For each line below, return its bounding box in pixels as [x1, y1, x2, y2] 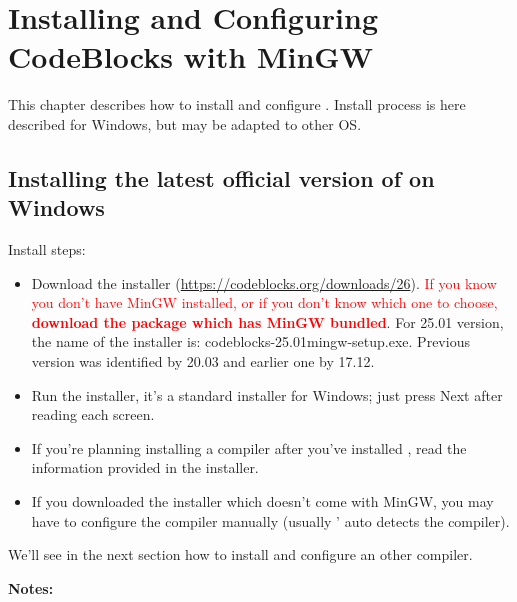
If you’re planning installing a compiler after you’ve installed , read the [31, 437, 467, 458]
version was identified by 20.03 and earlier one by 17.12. [31, 351, 375, 372]
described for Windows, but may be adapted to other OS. [8, 113, 362, 134]
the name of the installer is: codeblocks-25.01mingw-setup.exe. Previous [31, 331, 470, 352]
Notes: [8, 577, 54, 598]
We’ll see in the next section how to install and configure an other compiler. [8, 544, 473, 565]
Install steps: [8, 239, 86, 260]
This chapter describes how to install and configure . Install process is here [8, 94, 466, 115]
